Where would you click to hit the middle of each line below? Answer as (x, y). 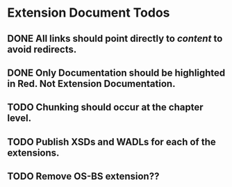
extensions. (33, 153)
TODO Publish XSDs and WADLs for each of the (112, 141)
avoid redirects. (42, 49)
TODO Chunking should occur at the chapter (105, 107)
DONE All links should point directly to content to (115, 39)
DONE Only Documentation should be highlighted (116, 73)
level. (19, 119)
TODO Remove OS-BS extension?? (83, 176)
